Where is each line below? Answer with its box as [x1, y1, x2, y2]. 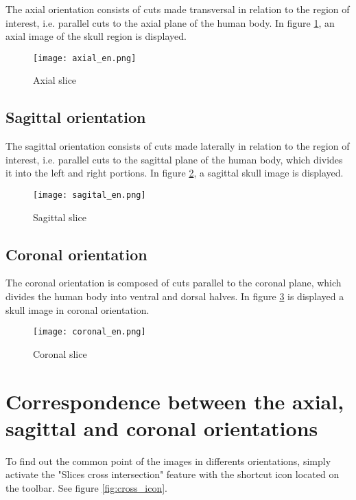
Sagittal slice [33, 209, 86, 224]
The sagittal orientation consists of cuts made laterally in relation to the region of [5, 139, 350, 153]
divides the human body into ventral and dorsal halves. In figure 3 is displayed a [5, 289, 344, 304]
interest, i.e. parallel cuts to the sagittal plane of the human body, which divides [5, 152, 343, 166]
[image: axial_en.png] [33, 53, 137, 63]
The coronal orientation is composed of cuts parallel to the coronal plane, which [5, 275, 342, 290]
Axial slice [33, 73, 77, 87]
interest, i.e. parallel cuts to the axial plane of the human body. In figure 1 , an [5, 15, 335, 30]
